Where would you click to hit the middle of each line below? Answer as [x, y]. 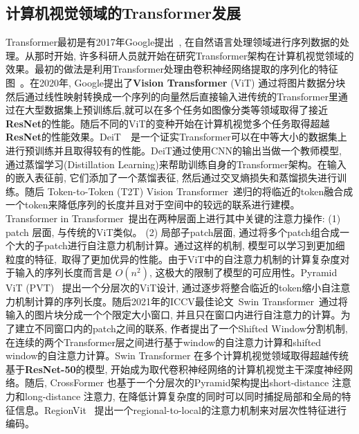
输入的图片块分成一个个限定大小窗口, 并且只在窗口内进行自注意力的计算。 [173, 315]
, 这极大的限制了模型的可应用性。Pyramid [243, 272]
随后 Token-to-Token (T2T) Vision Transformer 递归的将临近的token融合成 [189, 191]
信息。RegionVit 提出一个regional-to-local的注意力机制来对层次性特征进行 [181, 409]
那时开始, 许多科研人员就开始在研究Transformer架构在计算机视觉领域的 [194, 55]
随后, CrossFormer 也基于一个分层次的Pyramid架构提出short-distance [177, 382]
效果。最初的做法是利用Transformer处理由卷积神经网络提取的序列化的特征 [172, 69]
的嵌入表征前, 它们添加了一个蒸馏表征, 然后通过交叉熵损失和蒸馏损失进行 [172, 178]
